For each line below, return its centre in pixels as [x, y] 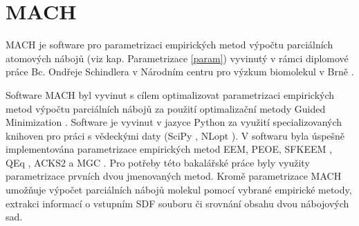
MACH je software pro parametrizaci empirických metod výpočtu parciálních [169, 45]
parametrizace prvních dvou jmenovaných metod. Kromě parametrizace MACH [174, 176]
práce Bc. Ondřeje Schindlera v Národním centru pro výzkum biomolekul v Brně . [180, 72]
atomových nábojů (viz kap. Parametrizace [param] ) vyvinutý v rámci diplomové [177, 58]
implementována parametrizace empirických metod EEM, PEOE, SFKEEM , [169, 149]
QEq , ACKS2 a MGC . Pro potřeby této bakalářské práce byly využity [158, 162]
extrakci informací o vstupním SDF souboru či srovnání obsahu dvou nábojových [177, 203]
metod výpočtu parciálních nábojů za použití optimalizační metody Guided [166, 108]
